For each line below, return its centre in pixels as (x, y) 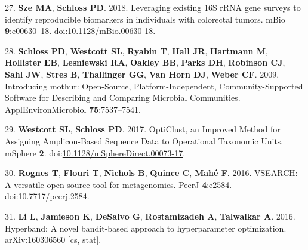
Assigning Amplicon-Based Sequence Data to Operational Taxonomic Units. (144, 141)
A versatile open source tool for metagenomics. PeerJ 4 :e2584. (118, 184)
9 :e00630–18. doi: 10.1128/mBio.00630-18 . (80, 31)
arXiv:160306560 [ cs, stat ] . (53, 240)
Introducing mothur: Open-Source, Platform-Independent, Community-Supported (154, 86)
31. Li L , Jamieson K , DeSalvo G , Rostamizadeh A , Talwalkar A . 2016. (150, 216)
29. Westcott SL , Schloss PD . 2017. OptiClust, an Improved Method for (143, 129)
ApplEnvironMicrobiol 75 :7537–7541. (73, 109)
